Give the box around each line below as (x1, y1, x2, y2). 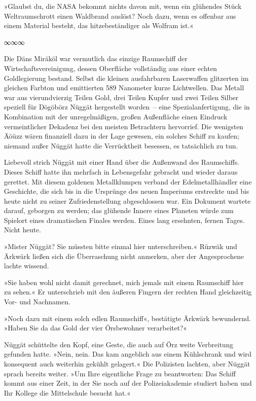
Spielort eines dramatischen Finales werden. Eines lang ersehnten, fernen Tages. (4, 215, 245, 225)
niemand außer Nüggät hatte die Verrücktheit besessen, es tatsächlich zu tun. (4, 140, 238, 150)
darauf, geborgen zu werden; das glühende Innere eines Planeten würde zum (4, 205, 234, 216)
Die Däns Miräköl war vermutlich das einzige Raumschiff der (4, 53, 187, 64)
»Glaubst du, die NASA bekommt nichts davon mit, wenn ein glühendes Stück (4, 1, 242, 11)
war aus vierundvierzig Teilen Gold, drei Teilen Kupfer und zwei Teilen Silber (4, 92, 239, 102)
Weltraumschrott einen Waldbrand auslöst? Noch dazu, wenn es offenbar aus (4, 10, 236, 21)
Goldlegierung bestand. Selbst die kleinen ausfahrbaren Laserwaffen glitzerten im (4, 73, 249, 83)
